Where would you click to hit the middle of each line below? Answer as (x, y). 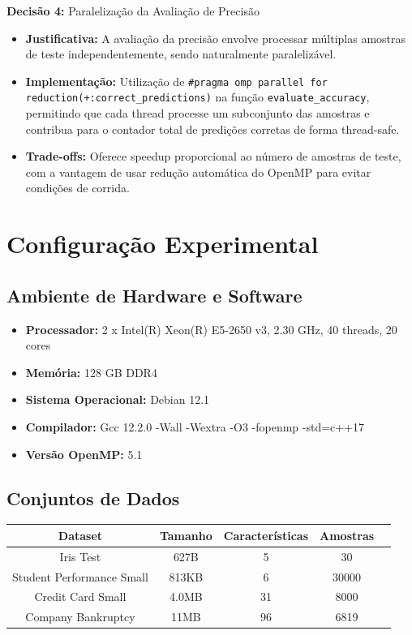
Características (266, 535)
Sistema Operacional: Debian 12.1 (118, 399)
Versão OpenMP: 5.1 (84, 454)
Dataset (80, 535)
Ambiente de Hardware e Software (154, 295)
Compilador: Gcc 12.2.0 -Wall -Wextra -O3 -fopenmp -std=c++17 (195, 427)
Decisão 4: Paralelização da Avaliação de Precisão (133, 11)
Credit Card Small (80, 596)
